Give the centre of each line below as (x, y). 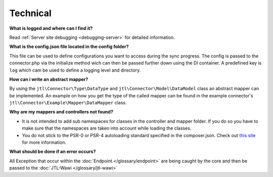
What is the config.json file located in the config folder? (69, 47)
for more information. (44, 142)
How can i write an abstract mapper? (49, 79)
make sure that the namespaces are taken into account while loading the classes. (107, 128)
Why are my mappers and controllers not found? (61, 112)
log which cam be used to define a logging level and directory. (75, 70)
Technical (30, 13)
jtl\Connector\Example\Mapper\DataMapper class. (68, 103)
